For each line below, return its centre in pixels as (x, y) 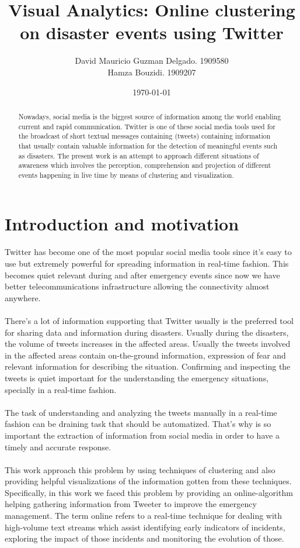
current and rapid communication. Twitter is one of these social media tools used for (147, 126)
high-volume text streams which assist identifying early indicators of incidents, (145, 527)
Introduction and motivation (122, 224)
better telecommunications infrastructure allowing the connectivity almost (137, 286)
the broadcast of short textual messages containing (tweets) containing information (144, 136)
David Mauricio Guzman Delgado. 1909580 (152, 61)
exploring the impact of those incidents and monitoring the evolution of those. (144, 538)
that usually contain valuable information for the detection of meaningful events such (148, 145)
